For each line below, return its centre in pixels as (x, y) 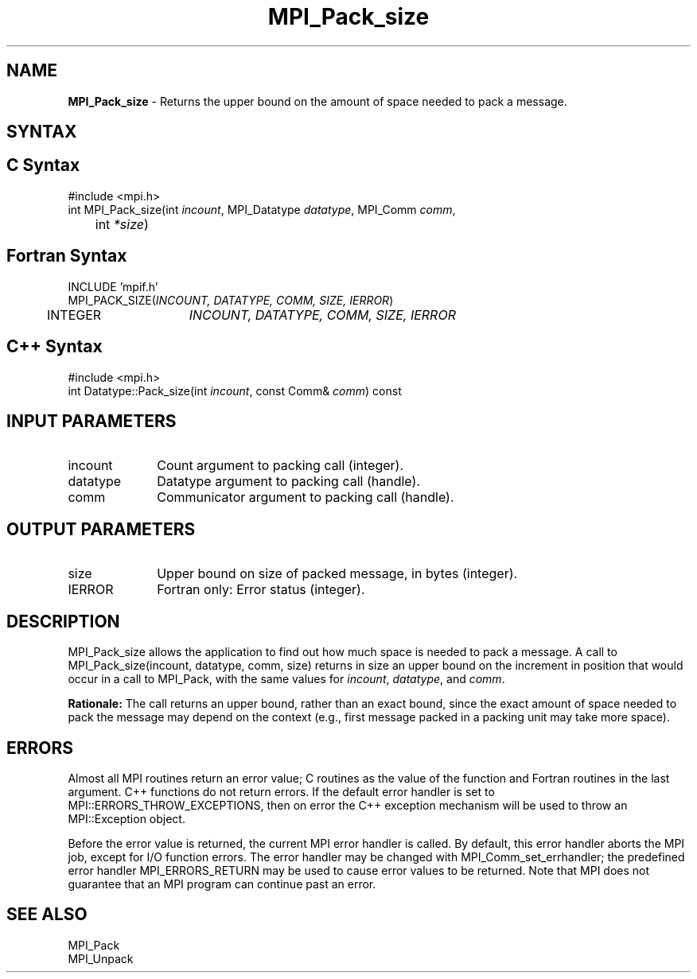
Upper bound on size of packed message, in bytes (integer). (337, 574)
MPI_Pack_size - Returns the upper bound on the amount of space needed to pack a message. (317, 101)
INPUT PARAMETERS (92, 421)
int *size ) (122, 224)
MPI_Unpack (101, 958)
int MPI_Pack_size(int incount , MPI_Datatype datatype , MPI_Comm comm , (262, 209)
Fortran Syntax (67, 256)
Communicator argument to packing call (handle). (306, 497)
